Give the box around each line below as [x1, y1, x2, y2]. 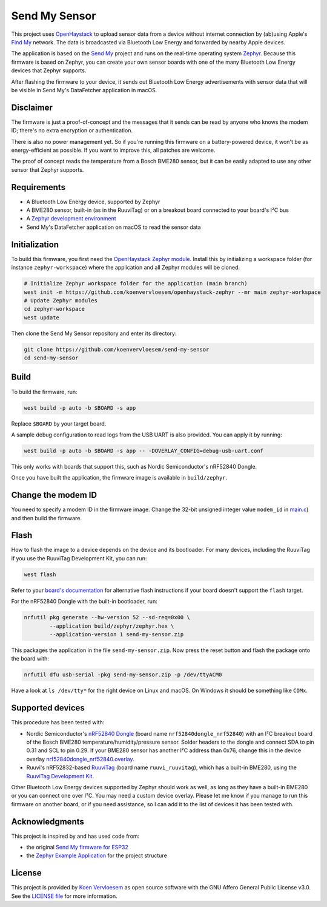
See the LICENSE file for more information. [11, 892, 117, 900]
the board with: [11, 655, 50, 662]
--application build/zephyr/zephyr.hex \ [49, 622, 174, 630]
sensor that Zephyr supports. [11, 166, 84, 173]
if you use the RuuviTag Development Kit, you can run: [11, 554, 147, 562]
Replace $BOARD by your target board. [11, 420, 107, 427]
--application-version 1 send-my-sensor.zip [49, 631, 184, 637]
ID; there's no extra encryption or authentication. [11, 127, 133, 134]
